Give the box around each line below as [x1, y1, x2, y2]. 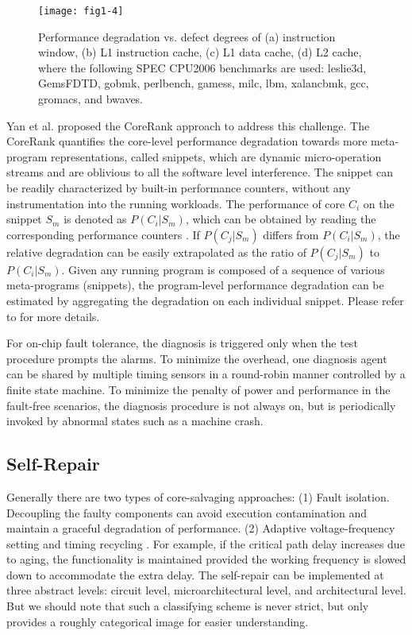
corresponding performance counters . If [6, 226, 200, 242]
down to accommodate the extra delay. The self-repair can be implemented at [6, 566, 384, 583]
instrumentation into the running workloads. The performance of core [6, 195, 345, 211]
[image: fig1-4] [38, 6, 124, 17]
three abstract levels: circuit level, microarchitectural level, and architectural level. [6, 582, 406, 598]
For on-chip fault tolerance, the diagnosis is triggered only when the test [6, 335, 358, 351]
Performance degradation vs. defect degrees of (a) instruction [38, 28, 336, 45]
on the [363, 195, 395, 211]
